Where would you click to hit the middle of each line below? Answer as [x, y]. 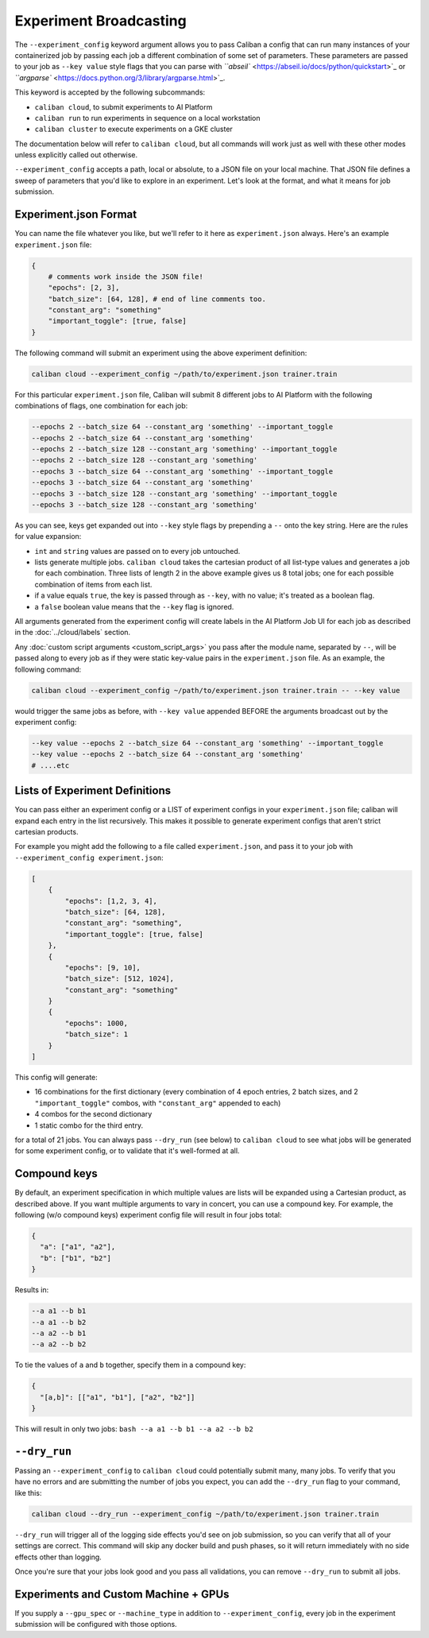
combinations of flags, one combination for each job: [101, 406]
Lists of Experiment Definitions [93, 791]
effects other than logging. [58, 1557]
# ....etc [50, 765]
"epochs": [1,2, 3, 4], [111, 901]
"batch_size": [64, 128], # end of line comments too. [157, 299]
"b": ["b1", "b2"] [75, 1258]
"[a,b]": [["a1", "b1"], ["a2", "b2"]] [118, 1397]
